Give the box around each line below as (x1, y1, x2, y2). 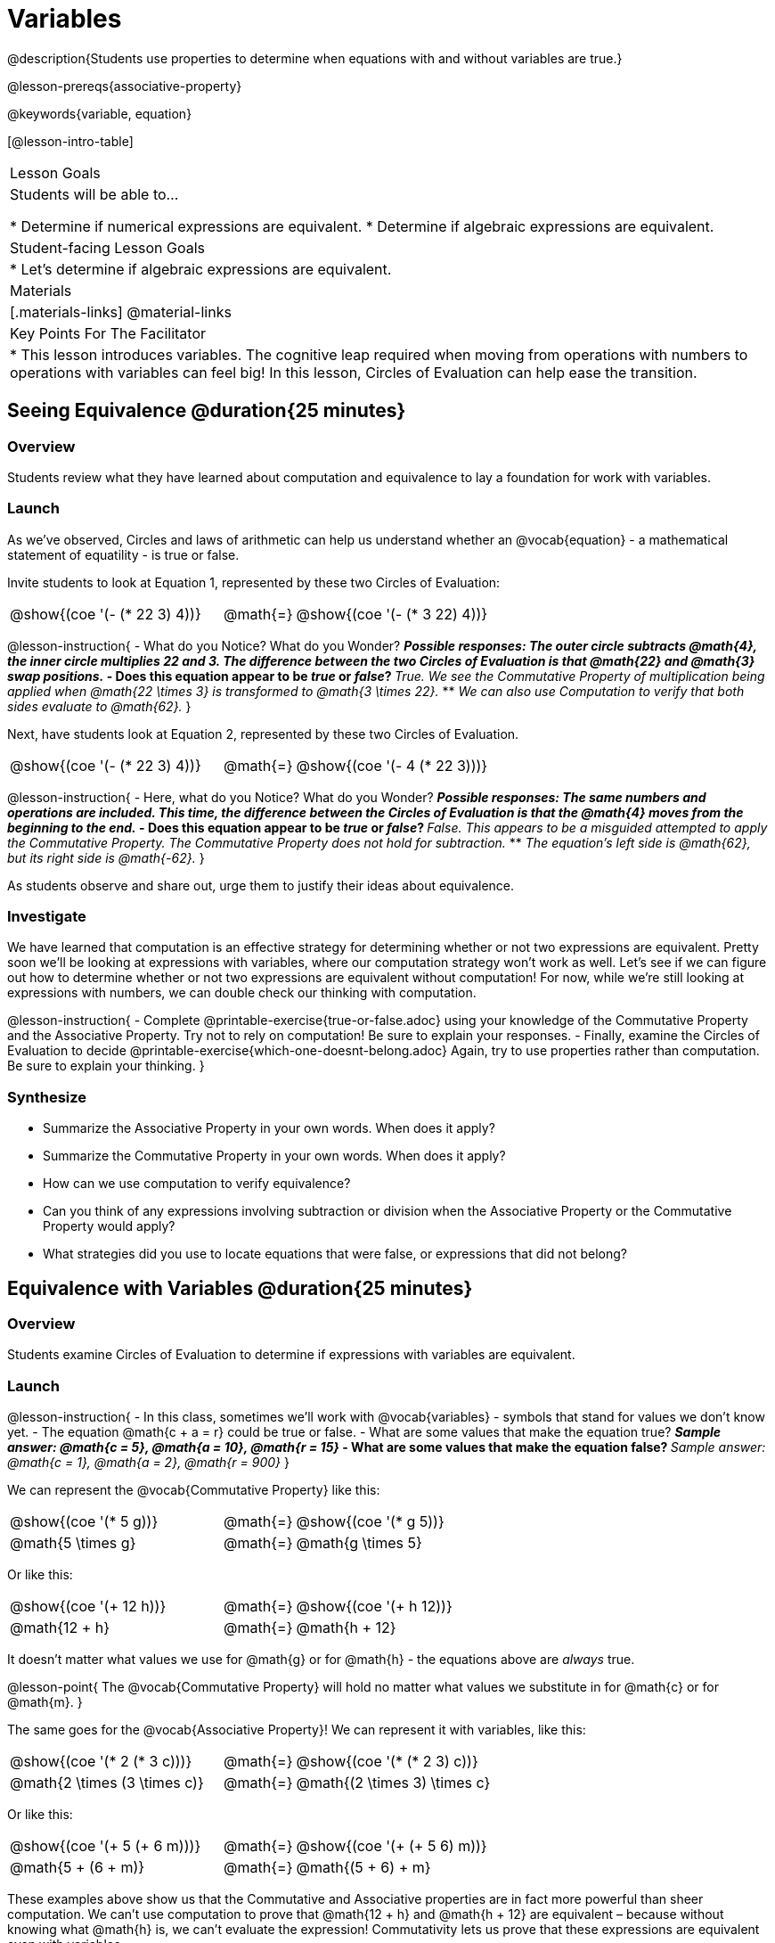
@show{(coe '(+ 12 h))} (10, 1597, 167, 1616)
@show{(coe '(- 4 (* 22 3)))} (296, 756, 488, 775)
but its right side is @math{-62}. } (7, 849, 205, 865)
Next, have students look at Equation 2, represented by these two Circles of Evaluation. (7, 726, 519, 742)
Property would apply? (43, 1218, 175, 1234)
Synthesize (7, 1087, 87, 1106)
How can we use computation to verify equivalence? (43, 1176, 351, 1192)
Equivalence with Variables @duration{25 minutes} (7, 1276, 473, 1299)
